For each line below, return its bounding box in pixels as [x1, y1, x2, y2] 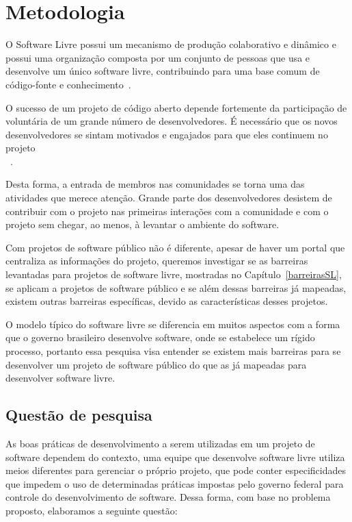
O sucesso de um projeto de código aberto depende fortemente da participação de [5, 100, 347, 114]
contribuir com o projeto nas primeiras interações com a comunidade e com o [5, 203, 329, 218]
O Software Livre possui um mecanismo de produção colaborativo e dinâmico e [5, 37, 336, 51]
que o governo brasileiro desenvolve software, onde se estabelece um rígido [5, 330, 315, 345]
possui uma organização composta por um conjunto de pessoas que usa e [5, 50, 310, 64]
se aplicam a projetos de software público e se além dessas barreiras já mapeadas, [5, 280, 347, 295]
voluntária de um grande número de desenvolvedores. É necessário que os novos [5, 114, 338, 128]
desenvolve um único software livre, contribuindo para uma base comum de [5, 64, 320, 78]
